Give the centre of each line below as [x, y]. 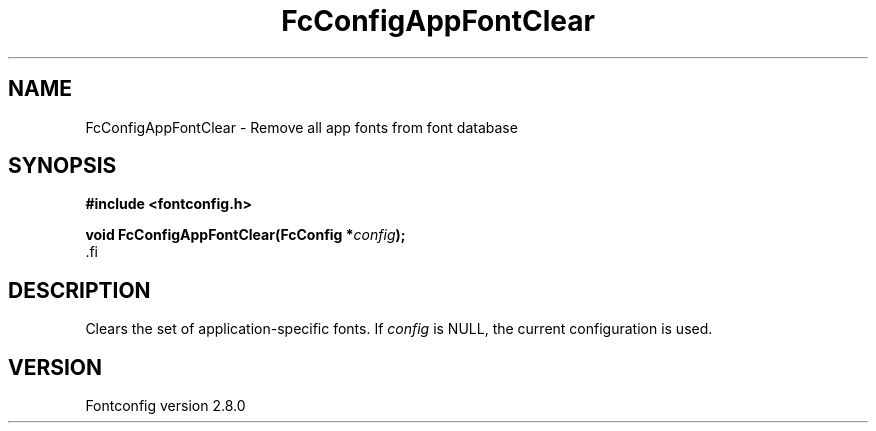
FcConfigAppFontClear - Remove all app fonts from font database [301, 127]
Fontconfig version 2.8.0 [165, 406]
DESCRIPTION [79, 290]
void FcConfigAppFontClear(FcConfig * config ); [245, 235]
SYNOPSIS [62, 166]
